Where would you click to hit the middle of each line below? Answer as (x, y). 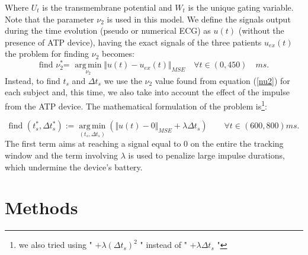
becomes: (118, 54)
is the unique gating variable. (241, 7)
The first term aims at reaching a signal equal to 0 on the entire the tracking (144, 143)
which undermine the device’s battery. (74, 167)
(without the (261, 30)
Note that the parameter (49, 19)
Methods (41, 207)
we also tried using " (55, 245)
